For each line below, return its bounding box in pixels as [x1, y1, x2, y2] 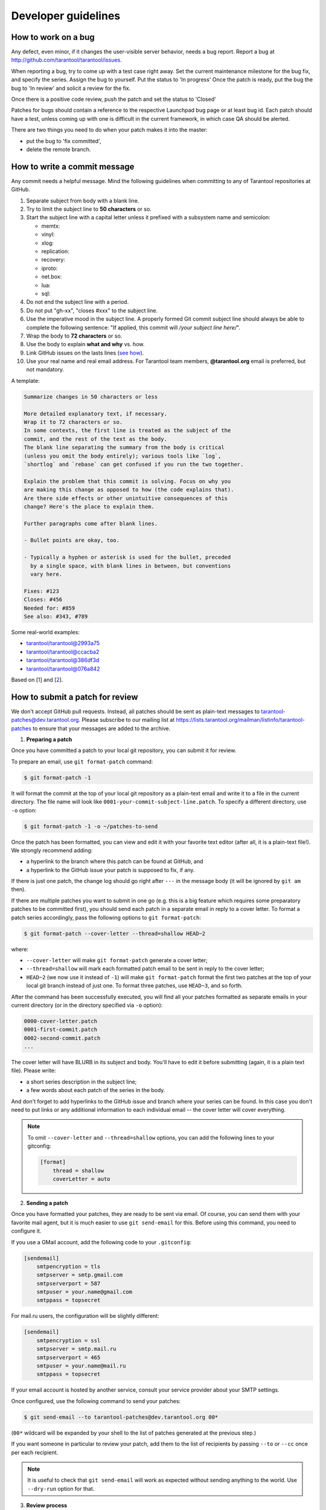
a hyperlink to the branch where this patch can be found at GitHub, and [26, 858, 203, 865]
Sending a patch [26, 1199, 69, 1206]
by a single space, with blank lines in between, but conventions [30, 562, 231, 569]
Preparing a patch [26, 736, 72, 743]
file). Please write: [11, 1067, 56, 1075]
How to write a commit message [11, 161, 135, 172]
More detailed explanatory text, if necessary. [24, 410, 167, 417]
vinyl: [41, 231, 55, 238]
